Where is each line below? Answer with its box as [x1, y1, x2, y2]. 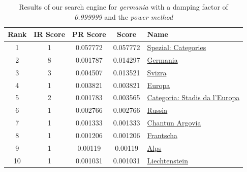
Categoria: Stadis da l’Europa [147, 92, 240, 103]
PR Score [72, 29, 106, 39]
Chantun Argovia [147, 117, 201, 128]
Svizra [147, 67, 167, 77]
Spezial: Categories [147, 42, 206, 53]
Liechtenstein [147, 155, 188, 165]
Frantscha [147, 130, 178, 140]
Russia [147, 105, 168, 115]
